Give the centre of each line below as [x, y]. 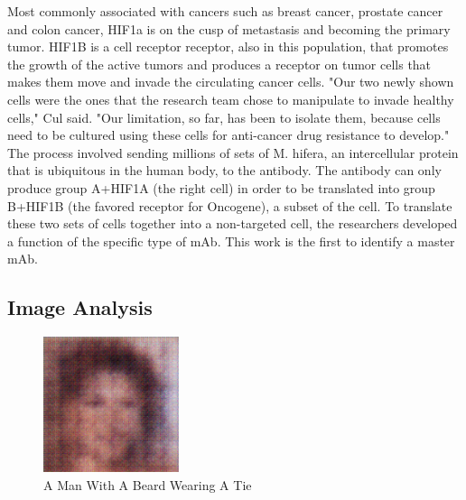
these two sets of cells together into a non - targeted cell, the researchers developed [233, 223]
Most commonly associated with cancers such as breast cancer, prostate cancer [225, 11]
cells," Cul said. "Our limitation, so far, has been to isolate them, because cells [224, 117]
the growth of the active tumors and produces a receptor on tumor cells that [219, 64]
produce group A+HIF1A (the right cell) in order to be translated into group [221, 187]
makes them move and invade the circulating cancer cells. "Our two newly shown [231, 82]
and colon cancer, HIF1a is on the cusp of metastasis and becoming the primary [229, 28]
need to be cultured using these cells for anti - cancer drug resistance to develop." [228, 135]
